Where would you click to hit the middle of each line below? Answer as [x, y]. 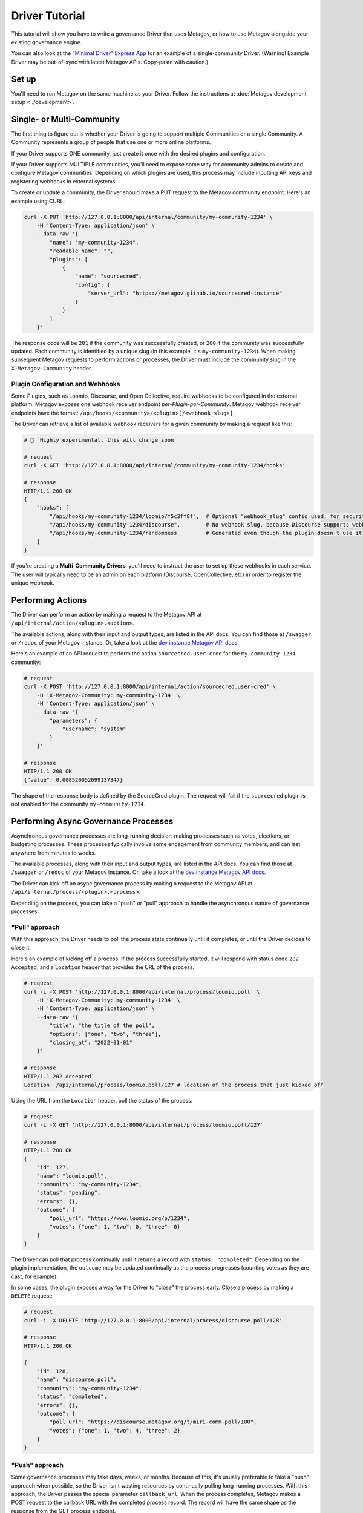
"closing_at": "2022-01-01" [91, 1042]
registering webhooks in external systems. [64, 181]
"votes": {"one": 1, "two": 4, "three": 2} [115, 1430]
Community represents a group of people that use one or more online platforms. [111, 142]
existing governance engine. [47, 42]
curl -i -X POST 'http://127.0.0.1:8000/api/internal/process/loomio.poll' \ [142, 992]
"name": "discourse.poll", [77, 1380]
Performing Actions [49, 600]
